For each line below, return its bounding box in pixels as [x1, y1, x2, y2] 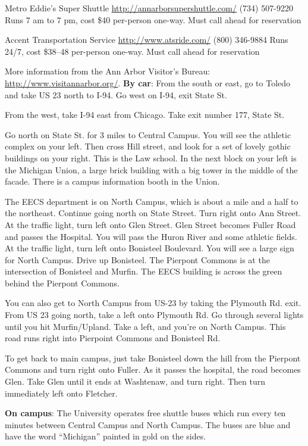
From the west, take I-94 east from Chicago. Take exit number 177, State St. [5, 108, 285, 121]
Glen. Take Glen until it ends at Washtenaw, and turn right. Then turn [5, 375, 266, 388]
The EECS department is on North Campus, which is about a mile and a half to [5, 195, 298, 207]
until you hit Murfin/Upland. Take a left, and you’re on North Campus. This [5, 320, 286, 332]
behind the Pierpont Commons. [5, 276, 120, 289]
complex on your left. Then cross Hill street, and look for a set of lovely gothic [5, 140, 291, 152]
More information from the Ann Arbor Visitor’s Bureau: [5, 65, 210, 77]
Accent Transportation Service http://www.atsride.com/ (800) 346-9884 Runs [5, 33, 288, 46]
